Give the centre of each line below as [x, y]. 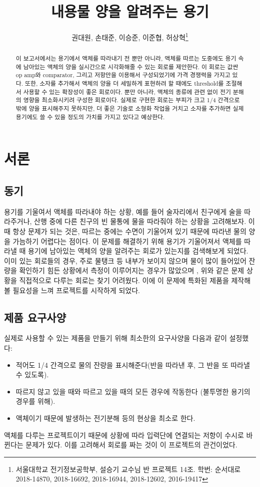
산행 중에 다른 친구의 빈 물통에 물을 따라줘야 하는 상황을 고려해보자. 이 [144, 221]
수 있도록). [32, 375]
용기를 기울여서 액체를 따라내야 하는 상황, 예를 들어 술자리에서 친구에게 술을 [123, 211]
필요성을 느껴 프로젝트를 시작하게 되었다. [76, 290]
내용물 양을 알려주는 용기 [130, 11]
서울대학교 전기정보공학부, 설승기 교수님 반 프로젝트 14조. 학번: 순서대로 [128, 469]
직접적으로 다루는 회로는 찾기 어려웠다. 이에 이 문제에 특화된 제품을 [124, 280]
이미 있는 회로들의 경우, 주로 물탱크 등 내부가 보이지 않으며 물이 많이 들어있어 [125, 260]
